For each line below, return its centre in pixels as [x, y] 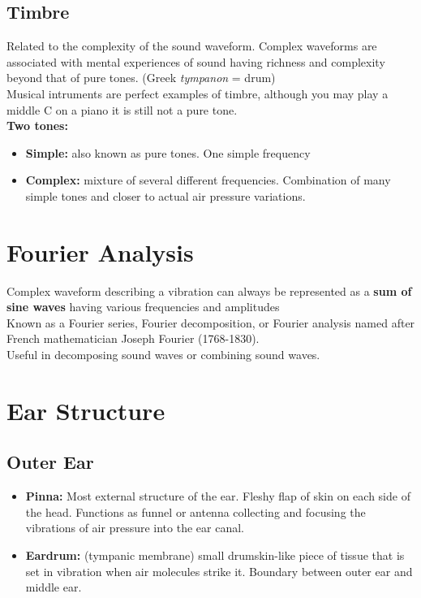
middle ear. [54, 587]
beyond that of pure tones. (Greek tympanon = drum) [141, 78]
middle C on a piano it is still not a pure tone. [122, 109]
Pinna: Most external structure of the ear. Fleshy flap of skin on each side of [218, 496]
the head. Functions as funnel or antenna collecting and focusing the [195, 511]
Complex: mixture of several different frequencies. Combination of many [208, 180]
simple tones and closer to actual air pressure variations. [165, 195]
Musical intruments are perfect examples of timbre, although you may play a [198, 93]
